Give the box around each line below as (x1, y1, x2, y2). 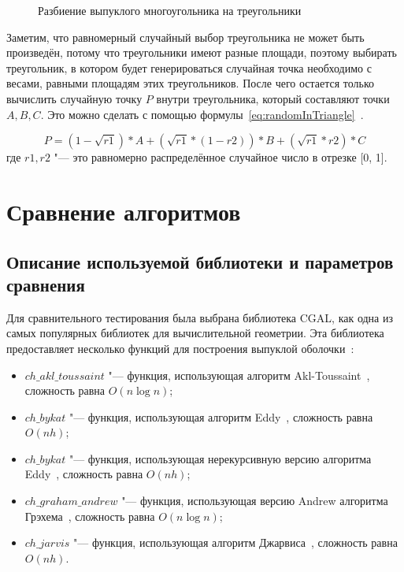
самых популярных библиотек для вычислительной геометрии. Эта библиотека (6, 325, 384, 341)
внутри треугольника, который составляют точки (156, 90, 390, 106)
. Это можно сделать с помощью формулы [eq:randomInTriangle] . (40, 106, 364, 122)
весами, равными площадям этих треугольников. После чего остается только (6, 75, 375, 91)
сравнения (6, 272, 85, 296)
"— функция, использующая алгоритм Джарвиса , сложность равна (73, 534, 398, 551)
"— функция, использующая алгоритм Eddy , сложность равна (69, 408, 373, 425)
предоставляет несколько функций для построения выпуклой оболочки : (6, 340, 354, 356)
